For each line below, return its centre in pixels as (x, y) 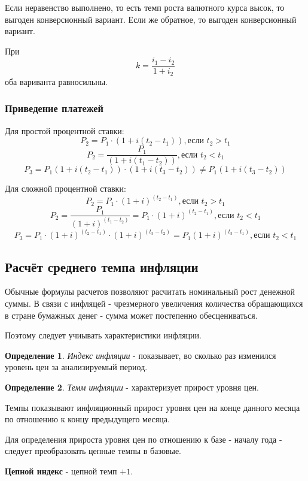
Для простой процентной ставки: (65, 130)
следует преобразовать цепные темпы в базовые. (93, 451)
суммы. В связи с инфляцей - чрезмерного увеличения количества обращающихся (154, 303)
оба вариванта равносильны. (56, 81)
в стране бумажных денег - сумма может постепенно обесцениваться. (131, 315)
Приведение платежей (54, 108)
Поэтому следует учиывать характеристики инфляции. (103, 335)
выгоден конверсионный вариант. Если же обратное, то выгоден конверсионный (151, 19)
